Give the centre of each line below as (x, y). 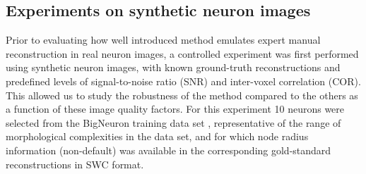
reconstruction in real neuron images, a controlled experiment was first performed (182, 53)
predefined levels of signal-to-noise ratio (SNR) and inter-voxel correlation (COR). (183, 81)
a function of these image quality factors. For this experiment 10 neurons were (175, 109)
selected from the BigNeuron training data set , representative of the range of (173, 122)
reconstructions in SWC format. (75, 164)
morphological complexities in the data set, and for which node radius (157, 136)
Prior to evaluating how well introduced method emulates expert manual (163, 40)
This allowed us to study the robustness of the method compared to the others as (182, 95)
